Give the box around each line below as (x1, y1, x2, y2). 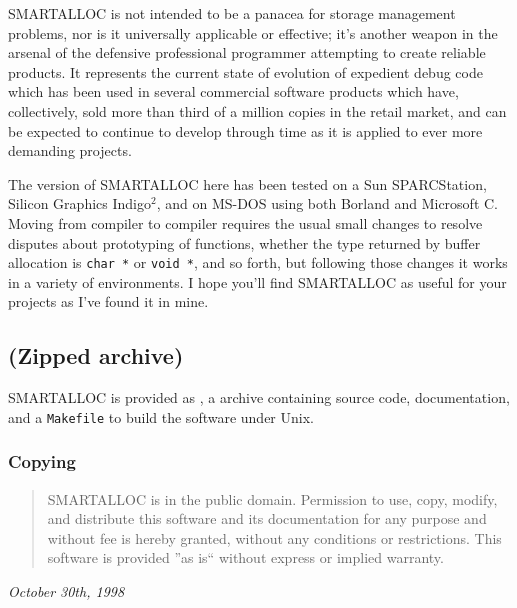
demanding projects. (8, 140, 132, 161)
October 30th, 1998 (8, 581, 125, 602)
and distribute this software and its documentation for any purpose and (47, 508, 487, 529)
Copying (8, 449, 76, 474)
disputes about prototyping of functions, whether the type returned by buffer (8, 232, 481, 253)
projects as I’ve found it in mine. (8, 291, 209, 312)
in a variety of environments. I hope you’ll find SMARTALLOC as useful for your (8, 271, 507, 292)
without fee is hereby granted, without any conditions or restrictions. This (47, 527, 502, 548)
